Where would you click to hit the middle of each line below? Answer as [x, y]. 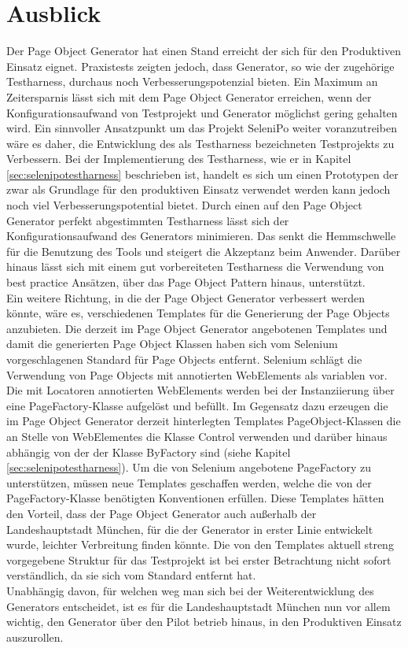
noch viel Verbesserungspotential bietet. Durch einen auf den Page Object [184, 205]
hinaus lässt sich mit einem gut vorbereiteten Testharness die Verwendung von [195, 267]
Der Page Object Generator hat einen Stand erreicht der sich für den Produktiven [204, 51]
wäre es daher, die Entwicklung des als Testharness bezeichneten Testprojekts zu [200, 143]
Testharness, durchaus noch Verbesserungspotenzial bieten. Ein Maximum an [192, 81]
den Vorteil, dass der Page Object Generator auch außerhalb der [162, 513]
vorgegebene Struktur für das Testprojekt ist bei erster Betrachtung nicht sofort [199, 559]
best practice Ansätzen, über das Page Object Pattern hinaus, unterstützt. [186, 282]
